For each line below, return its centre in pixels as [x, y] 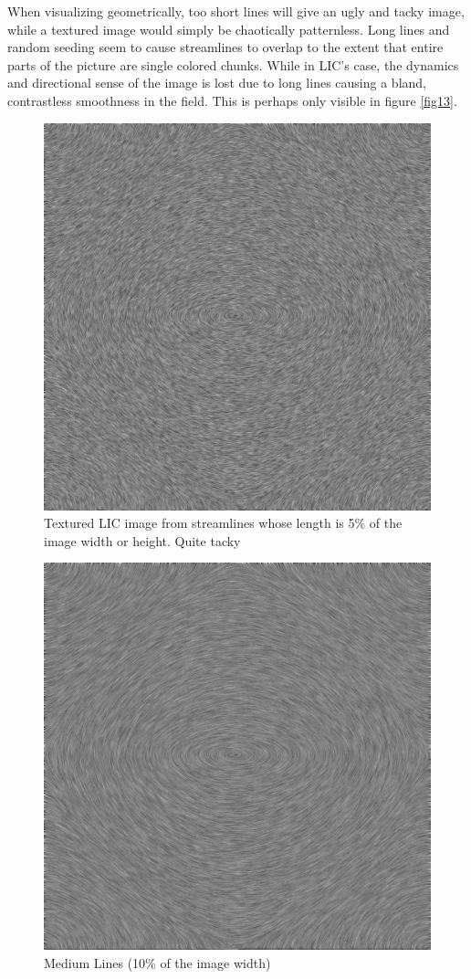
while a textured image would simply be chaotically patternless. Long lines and [229, 29]
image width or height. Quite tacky [142, 540]
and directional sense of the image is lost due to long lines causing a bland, [217, 83]
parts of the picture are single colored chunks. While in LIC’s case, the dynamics [233, 64]
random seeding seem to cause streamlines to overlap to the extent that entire [225, 47]
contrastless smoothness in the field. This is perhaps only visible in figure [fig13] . [232, 100]
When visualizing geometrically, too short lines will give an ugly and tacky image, [236, 11]
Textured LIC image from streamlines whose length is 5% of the [223, 523]
